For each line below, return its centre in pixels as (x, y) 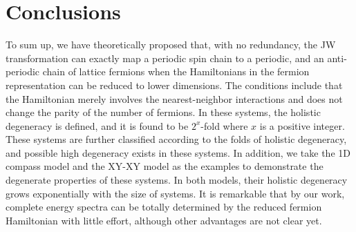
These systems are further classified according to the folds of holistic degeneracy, (176, 139)
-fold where (224, 125)
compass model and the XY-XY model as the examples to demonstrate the (165, 166)
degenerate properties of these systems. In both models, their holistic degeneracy (177, 180)
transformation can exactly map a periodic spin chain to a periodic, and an (165, 58)
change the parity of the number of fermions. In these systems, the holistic (163, 112)
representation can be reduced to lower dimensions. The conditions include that (174, 85)
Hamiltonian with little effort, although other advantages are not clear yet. (164, 220)
